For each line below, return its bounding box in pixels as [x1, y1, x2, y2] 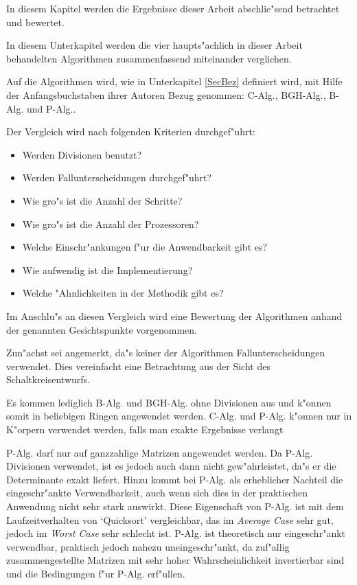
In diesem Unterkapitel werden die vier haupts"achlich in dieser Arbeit [6, 38, 303, 52]
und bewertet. [6, 14, 65, 29]
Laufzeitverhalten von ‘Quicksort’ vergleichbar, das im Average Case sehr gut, [6, 512, 334, 527]
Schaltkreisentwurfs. [6, 372, 90, 387]
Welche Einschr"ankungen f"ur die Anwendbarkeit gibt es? [22, 240, 268, 254]
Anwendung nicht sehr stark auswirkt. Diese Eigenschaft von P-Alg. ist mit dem [6, 499, 344, 514]
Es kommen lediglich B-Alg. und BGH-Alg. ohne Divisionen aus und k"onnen [6, 395, 332, 409]
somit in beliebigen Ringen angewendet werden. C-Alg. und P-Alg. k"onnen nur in [6, 409, 352, 423]
